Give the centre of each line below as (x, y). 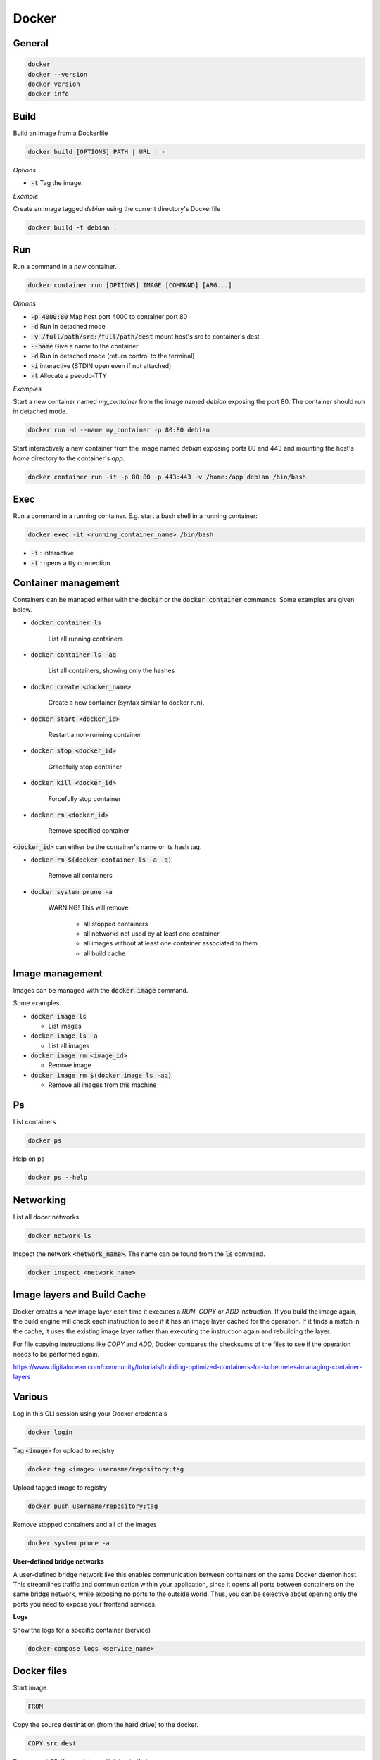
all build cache (104, 953)
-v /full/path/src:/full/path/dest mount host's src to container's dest (145, 336)
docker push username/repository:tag (93, 1506)
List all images (69, 1045)
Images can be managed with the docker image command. (101, 990)
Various (31, 1397)
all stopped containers (116, 924)
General (31, 43)
